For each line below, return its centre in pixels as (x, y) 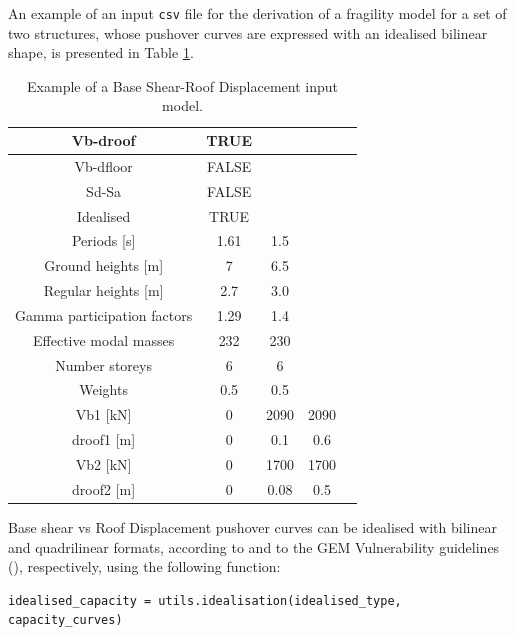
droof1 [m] (104, 439)
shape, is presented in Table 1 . (101, 52)
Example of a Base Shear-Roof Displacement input (182, 85)
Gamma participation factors (104, 314)
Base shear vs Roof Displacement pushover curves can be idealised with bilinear (252, 526)
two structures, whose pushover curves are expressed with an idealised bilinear (248, 32)
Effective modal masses (104, 339)
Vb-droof (103, 140)
